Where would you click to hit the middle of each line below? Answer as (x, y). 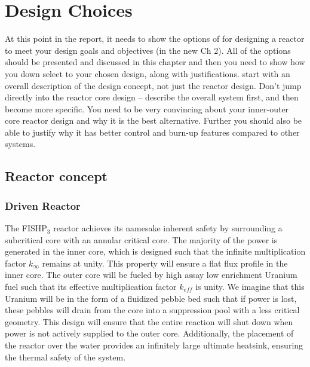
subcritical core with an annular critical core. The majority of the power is (141, 239)
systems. (20, 144)
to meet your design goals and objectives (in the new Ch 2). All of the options (148, 50)
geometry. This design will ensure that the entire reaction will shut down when (149, 321)
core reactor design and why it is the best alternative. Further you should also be (154, 120)
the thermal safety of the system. (65, 357)
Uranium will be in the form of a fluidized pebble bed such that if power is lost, (151, 298)
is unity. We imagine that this (250, 287)
